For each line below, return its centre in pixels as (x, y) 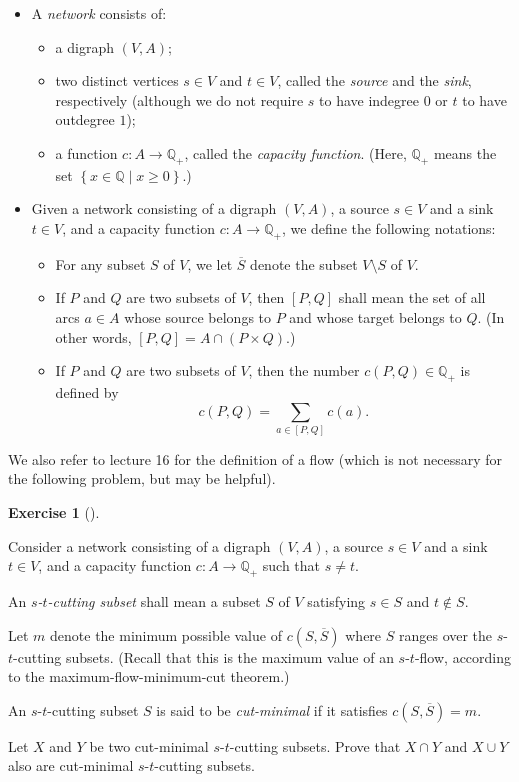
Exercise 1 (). (54, 512)
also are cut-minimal (71, 765)
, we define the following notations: (388, 227)
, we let (210, 263)
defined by (87, 391)
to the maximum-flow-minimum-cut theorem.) (149, 676)
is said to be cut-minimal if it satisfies (272, 709)
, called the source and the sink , (374, 80)
